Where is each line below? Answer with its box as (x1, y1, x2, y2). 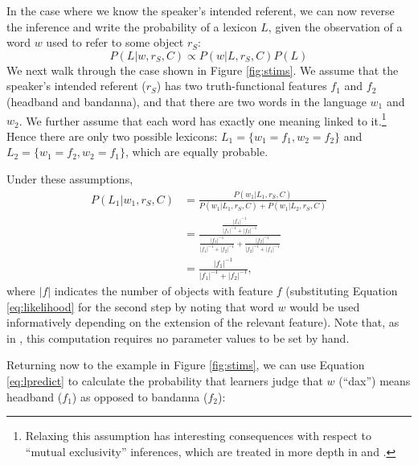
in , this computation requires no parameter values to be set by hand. (6, 329, 350, 346)
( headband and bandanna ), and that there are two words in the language (6, 93, 367, 109)
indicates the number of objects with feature (54, 282, 273, 298)
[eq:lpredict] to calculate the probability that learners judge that (6, 372, 323, 389)
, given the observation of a (268, 18, 403, 35)
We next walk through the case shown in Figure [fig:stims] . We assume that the (6, 61, 399, 78)
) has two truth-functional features (156, 77, 327, 94)
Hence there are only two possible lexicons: (6, 127, 218, 144)
